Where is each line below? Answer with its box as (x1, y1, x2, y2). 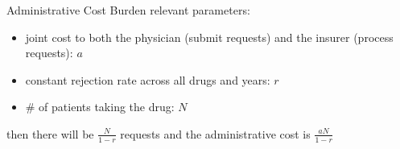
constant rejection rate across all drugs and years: (25, 71, 270, 88)
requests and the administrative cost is (120, 125, 311, 142)
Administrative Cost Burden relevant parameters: (6, 2, 250, 18)
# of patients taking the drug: (25, 98, 175, 115)
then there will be (6, 125, 94, 142)
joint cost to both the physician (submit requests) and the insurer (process (25, 28, 394, 45)
